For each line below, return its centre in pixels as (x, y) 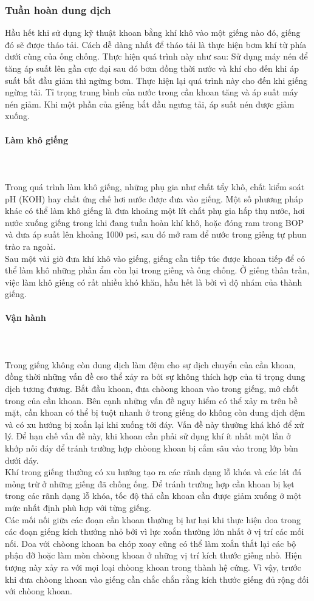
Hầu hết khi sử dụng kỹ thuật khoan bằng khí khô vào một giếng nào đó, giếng (153, 33)
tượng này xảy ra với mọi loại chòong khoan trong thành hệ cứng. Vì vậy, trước (153, 567)
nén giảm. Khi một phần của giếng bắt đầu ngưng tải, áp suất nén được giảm (150, 104)
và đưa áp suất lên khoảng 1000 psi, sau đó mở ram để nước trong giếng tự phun (156, 234)
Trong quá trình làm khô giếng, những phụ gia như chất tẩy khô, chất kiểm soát (155, 186)
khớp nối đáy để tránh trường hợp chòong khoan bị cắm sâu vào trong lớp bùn (152, 448)
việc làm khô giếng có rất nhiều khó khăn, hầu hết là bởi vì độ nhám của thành (154, 282)
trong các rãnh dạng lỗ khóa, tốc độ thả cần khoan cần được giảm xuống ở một (153, 496)
